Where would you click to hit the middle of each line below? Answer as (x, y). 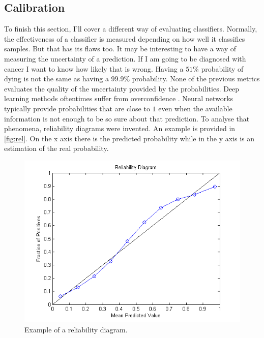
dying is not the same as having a (56, 79)
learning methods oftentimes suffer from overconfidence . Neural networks (119, 98)
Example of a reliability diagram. (76, 329)
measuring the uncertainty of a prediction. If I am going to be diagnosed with (125, 58)
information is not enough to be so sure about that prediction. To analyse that (127, 118)
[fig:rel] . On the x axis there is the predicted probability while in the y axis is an (129, 138)
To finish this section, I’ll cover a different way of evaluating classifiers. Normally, (131, 29)
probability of (222, 68)
